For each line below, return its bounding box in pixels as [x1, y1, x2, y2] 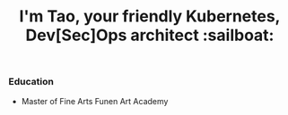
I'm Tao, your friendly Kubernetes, [19, 6, 281, 27]
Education [8, 76, 55, 88]
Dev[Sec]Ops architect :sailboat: [25, 25, 275, 45]
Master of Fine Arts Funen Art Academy [21, 95, 169, 106]
